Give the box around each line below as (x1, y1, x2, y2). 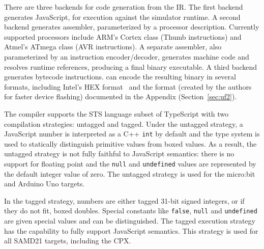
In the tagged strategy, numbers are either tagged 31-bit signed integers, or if (4, 195, 245, 206)
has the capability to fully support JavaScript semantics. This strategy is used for (4, 225, 258, 236)
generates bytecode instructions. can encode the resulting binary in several (4, 71, 236, 82)
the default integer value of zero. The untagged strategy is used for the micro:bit (4, 168, 255, 179)
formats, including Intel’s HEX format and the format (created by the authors (4, 81, 252, 92)
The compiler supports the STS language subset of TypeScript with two (4, 108, 229, 119)
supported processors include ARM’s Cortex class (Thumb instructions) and (4, 31, 242, 42)
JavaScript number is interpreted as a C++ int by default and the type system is (4, 128, 260, 139)
